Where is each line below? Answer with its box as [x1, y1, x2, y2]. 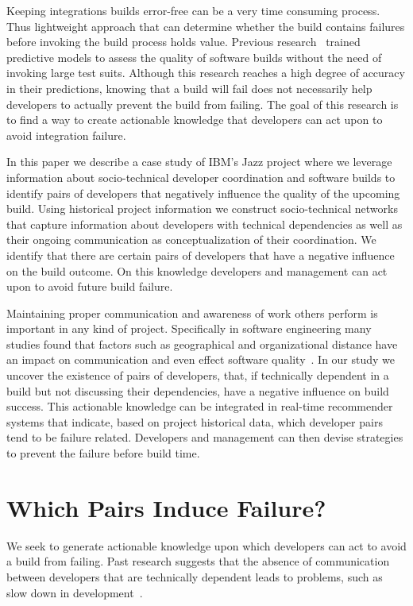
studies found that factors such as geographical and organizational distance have [6, 335, 398, 352]
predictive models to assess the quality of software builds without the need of [6, 48, 382, 65]
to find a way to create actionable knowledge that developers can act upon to [6, 111, 383, 128]
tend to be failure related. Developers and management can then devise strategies [6, 429, 403, 446]
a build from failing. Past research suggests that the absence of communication [6, 553, 390, 569]
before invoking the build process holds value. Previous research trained [6, 33, 361, 50]
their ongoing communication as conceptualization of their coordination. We [6, 231, 376, 248]
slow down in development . [6, 584, 143, 600]
